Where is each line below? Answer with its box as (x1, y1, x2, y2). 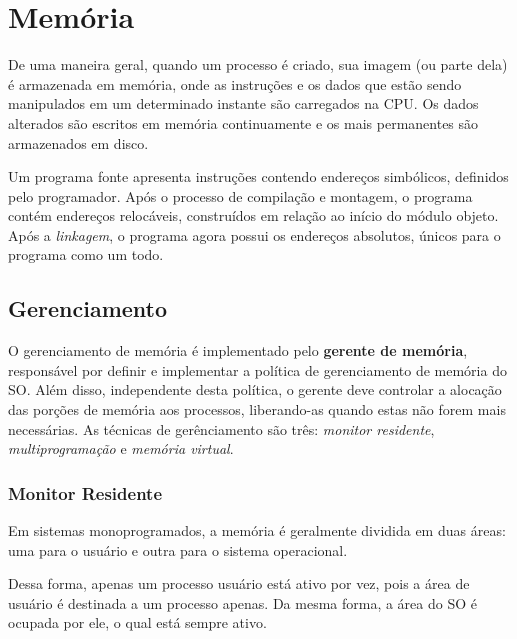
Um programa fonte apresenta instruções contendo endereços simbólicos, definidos (8, 166, 509, 187)
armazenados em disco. (8, 132, 149, 153)
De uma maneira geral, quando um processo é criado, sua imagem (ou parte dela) (8, 54, 508, 75)
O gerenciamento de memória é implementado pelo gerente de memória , (8, 340, 468, 361)
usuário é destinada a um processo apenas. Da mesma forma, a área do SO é (8, 592, 477, 613)
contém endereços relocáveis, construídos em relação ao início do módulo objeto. (8, 205, 499, 226)
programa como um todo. (8, 244, 164, 265)
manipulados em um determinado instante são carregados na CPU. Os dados (8, 93, 479, 114)
